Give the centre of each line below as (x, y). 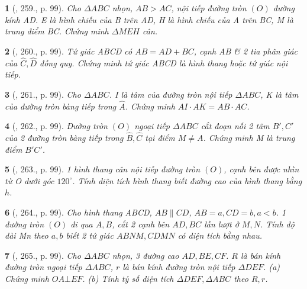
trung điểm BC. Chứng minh (57, 31)
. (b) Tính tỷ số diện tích (128, 278)
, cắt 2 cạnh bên (141, 224)
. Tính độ (277, 224)
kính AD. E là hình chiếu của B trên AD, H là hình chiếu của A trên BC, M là (149, 19)
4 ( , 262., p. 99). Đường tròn (56, 126)
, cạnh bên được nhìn (261, 169)
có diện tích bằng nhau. (220, 235)
